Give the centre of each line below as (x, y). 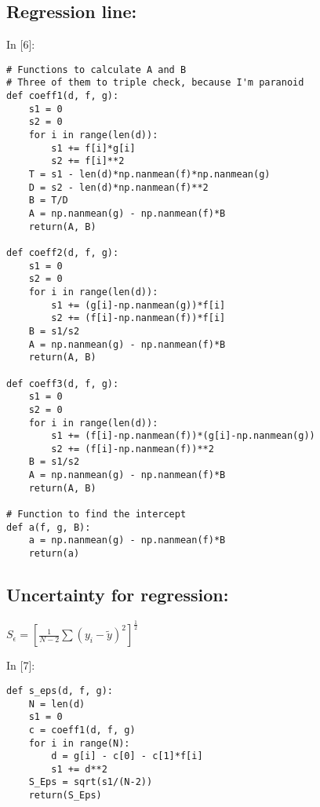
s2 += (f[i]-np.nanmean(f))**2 (133, 449)
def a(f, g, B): (49, 527)
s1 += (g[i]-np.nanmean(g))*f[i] (138, 305)
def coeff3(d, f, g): (63, 383)
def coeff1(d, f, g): (63, 96)
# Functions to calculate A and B (96, 69)
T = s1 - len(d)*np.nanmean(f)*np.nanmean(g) (149, 175)
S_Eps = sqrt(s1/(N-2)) (91, 782)
